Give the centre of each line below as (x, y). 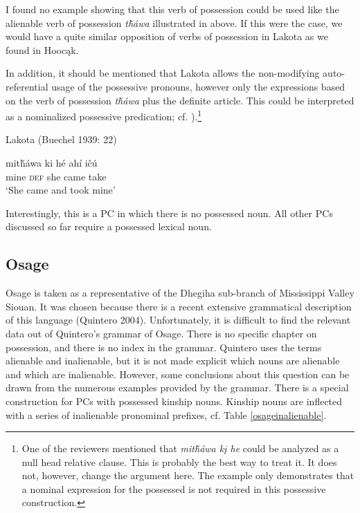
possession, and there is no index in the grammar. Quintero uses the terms (164, 347)
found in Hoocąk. (42, 49)
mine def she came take (56, 176)
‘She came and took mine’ (61, 190)
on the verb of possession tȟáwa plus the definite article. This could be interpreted (180, 100)
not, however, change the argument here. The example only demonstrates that (188, 475)
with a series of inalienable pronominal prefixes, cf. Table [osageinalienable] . (166, 414)
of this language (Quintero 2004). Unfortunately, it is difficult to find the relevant (178, 320)
